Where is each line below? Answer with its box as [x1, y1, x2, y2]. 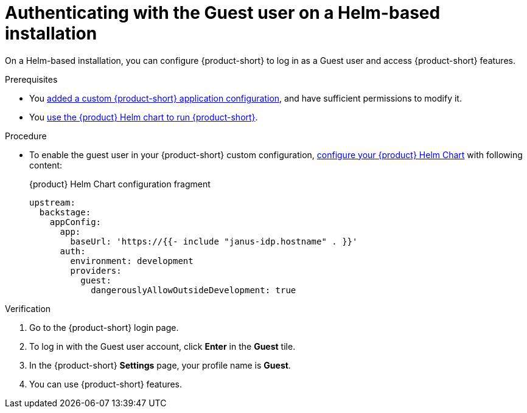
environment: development [70, 255, 194, 266]
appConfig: [49, 217, 102, 227]
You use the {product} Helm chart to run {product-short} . [29, 111, 258, 122]
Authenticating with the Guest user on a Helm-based [5, 2, 441, 23]
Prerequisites [5, 74, 58, 85]
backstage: [39, 207, 91, 217]
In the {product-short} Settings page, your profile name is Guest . [29, 359, 291, 370]
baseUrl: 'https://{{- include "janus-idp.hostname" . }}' [70, 236, 358, 246]
